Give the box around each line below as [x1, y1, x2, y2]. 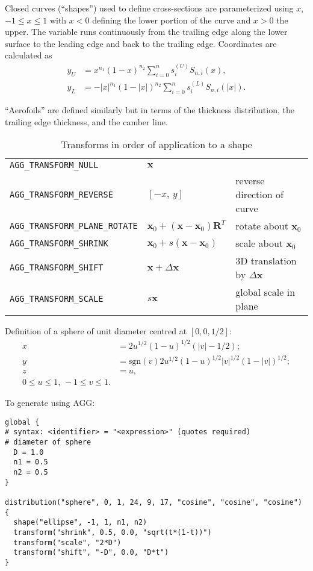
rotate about [235, 219, 288, 233]
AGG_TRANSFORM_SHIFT [10, 263, 104, 273]
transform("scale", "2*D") [13, 538, 122, 547]
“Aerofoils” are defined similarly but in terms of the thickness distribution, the [5, 104, 294, 116]
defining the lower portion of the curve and [92, 13, 251, 26]
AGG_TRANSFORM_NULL [10, 160, 99, 170]
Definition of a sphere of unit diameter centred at [5, 325, 187, 337]
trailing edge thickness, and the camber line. [5, 115, 168, 128]
